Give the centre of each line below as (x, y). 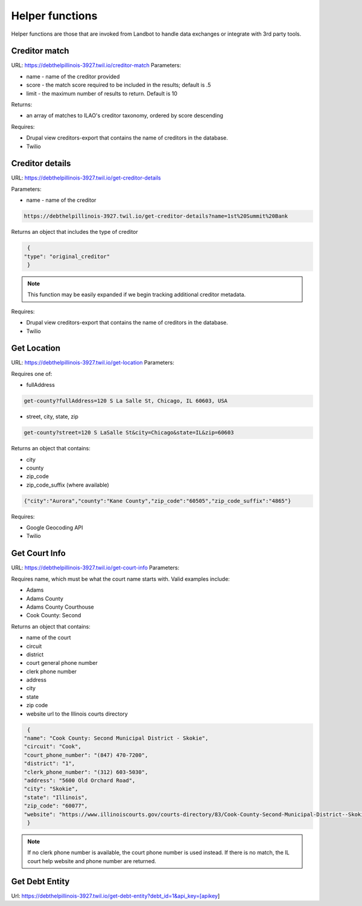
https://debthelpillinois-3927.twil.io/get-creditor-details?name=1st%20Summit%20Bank (156, 216)
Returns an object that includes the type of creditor (75, 232)
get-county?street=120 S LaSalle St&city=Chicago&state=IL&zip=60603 (129, 433)
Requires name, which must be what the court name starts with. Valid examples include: (121, 579)
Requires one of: (32, 374)
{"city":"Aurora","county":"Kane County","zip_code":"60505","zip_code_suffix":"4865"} (157, 501)
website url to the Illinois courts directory (77, 714)
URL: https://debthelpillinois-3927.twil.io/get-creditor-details (86, 178)
